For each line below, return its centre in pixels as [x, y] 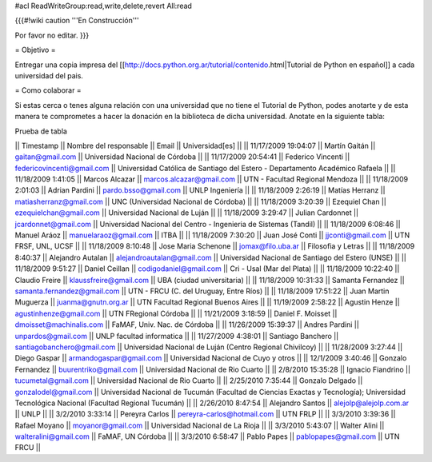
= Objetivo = [35, 50]
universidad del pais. [49, 75]
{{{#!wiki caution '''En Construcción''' [77, 21]
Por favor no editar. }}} [52, 35]
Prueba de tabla [41, 131]
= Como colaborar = [48, 90]
